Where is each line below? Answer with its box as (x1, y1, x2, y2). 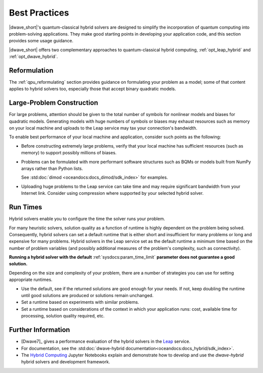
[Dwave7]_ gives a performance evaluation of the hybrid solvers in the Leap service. (21, 338, 190, 344)
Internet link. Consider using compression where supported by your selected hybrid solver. (21, 190, 204, 196)
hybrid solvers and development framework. (21, 359, 111, 365)
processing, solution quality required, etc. (21, 313, 105, 319)
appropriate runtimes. (9, 277, 53, 282)
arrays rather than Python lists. (21, 166, 83, 171)
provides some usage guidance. (9, 38, 74, 44)
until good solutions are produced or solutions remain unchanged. (21, 293, 153, 298)
